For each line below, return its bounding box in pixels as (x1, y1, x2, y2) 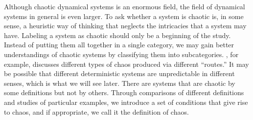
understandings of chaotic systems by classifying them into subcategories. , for (4, 49, 239, 59)
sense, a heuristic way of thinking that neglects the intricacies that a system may (4, 20, 247, 31)
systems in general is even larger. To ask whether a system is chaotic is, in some (4, 11, 244, 21)
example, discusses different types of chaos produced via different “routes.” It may (4, 59, 249, 69)
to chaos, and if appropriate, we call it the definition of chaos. (4, 106, 189, 117)
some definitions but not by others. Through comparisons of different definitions (4, 87, 244, 98)
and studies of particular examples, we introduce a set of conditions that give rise (4, 97, 248, 107)
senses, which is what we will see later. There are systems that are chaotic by (4, 78, 235, 88)
